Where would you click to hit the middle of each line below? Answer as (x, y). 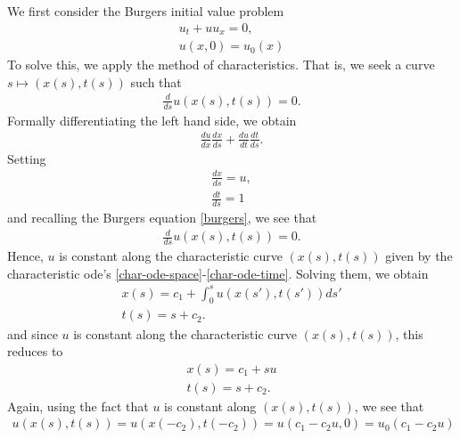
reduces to (35, 351)
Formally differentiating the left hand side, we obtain (152, 120)
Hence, (25, 255)
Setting (27, 158)
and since (33, 333)
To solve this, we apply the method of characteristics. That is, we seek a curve (221, 65)
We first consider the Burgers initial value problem (146, 11)
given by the (419, 255)
